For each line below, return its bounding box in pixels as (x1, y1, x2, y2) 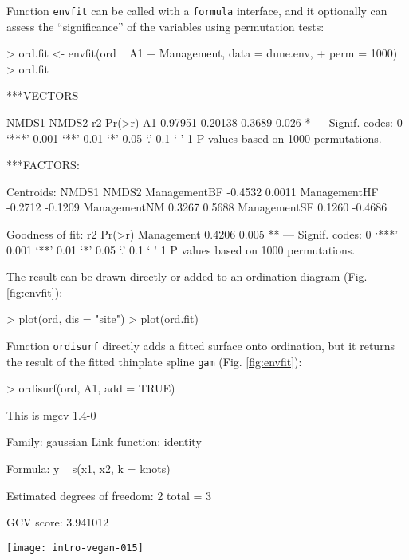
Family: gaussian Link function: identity (6, 433, 202, 450)
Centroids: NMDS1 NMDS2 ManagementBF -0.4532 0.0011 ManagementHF (6, 183, 379, 199)
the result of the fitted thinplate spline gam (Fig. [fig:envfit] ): (6, 353, 302, 369)
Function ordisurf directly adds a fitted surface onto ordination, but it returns (6, 337, 395, 353)
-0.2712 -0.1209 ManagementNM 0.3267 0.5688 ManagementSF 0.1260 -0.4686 (6, 199, 387, 215)
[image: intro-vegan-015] (6, 542, 144, 554)
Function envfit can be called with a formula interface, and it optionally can (6, 2, 387, 18)
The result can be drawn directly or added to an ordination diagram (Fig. (6, 268, 368, 285)
